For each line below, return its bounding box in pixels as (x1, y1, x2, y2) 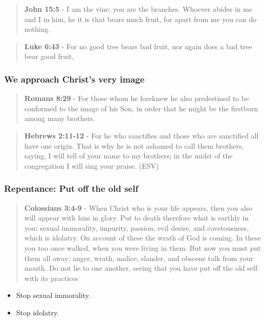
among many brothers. (24, 113, 95, 124)
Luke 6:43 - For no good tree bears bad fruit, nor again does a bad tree (24, 41, 252, 51)
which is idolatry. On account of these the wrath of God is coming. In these (24, 232, 261, 243)
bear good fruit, (24, 51, 74, 62)
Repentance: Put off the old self (4, 182, 139, 195)
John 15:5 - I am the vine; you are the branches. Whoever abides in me (24, 4, 253, 14)
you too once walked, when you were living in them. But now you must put (24, 242, 261, 253)
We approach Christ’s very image (4, 72, 145, 85)
